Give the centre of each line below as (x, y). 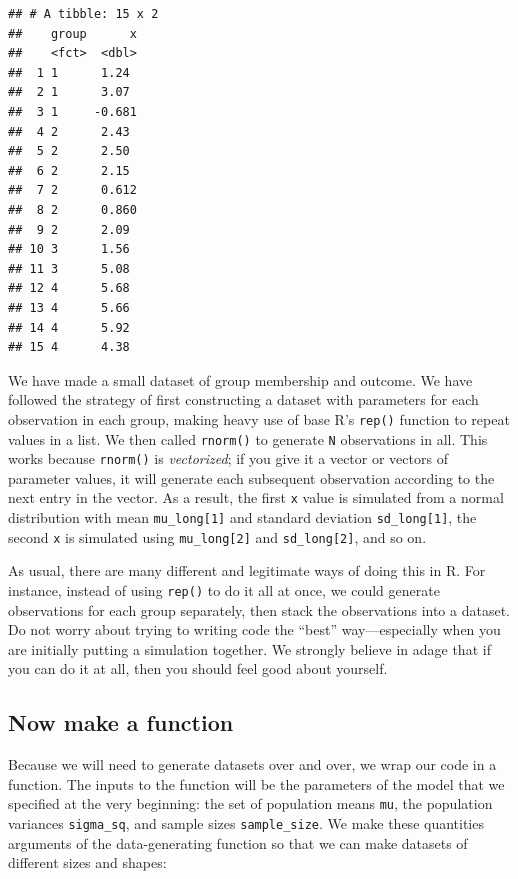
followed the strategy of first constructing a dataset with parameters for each (243, 399)
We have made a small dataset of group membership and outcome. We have (240, 379)
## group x (72, 33)
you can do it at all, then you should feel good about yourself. (198, 668)
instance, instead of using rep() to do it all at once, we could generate (224, 590)
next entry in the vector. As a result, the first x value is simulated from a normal (256, 497)
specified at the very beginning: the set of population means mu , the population (250, 803)
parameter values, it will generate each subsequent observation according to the (251, 477)
